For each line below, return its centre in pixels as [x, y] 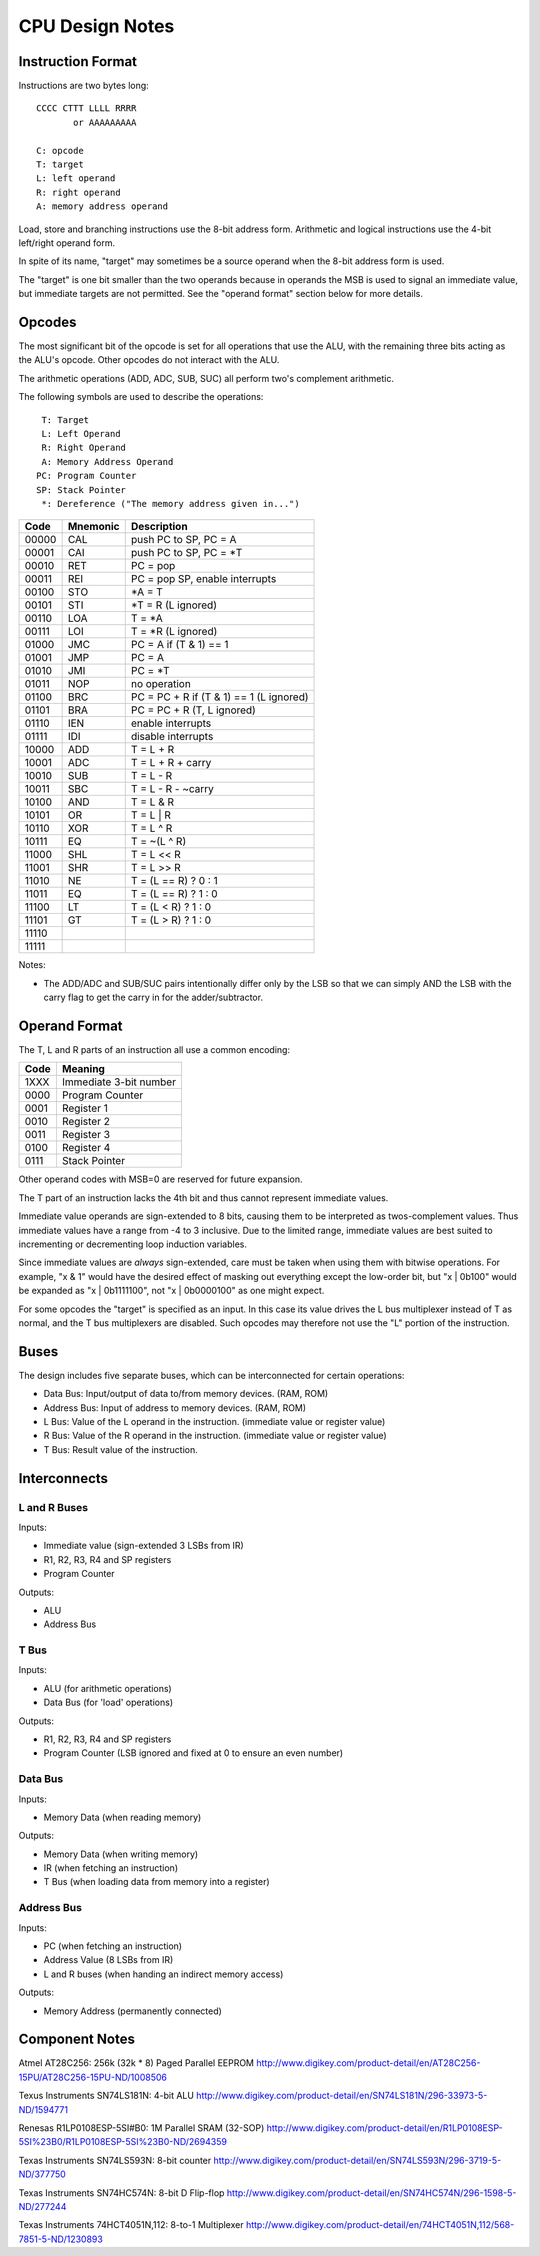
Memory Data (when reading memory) [122, 1817]
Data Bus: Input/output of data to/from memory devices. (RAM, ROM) [186, 1394]
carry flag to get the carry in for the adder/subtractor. [153, 997]
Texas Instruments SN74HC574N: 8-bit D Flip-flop [121, 2192]
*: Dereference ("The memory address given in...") [170, 503]
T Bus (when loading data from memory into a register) [156, 1882]
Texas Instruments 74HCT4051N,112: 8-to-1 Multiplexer [131, 2225]
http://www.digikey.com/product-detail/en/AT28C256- [368, 2063]
